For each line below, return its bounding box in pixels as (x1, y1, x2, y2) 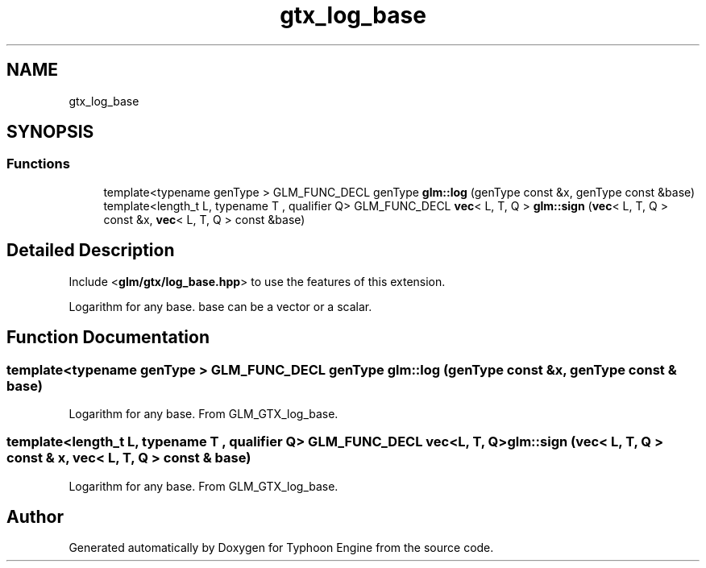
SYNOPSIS (6, 122, 94, 143)
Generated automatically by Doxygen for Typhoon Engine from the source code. (69, 541, 494, 555)
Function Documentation (6, 327, 210, 348)
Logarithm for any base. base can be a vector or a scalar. (69, 299, 372, 313)
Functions (6, 155, 70, 172)
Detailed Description (6, 240, 175, 261)
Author (6, 507, 64, 528)
